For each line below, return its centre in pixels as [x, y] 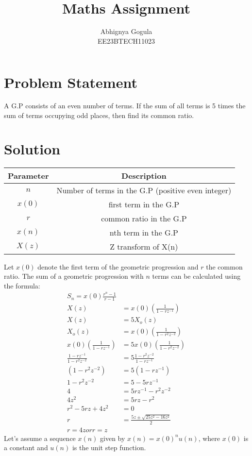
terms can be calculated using [196, 276]
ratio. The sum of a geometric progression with [74, 276]
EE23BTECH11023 [126, 41]
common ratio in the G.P [144, 218]
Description [144, 175]
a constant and [26, 448]
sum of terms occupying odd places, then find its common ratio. [99, 115]
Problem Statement [71, 82]
